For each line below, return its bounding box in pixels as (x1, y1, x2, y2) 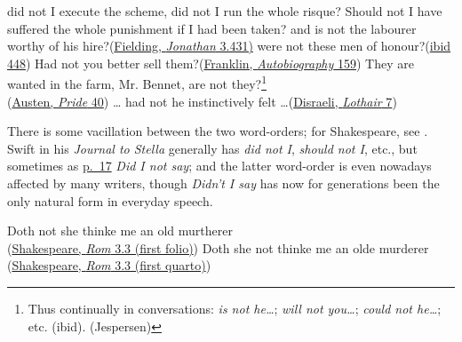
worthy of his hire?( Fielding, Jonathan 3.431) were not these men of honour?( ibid (7, 36, 451, 55)
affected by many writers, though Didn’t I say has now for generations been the (7, 174, 440, 192)
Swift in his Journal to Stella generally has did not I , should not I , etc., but (7, 139, 418, 157)
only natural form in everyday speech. (7, 191, 213, 210)
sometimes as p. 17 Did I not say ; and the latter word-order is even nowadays (7, 156, 432, 175)
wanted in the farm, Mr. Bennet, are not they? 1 (7, 72, 267, 93)
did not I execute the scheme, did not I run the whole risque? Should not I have (7, 2, 442, 20)
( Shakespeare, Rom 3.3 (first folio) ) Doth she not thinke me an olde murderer (7, 238, 429, 257)
